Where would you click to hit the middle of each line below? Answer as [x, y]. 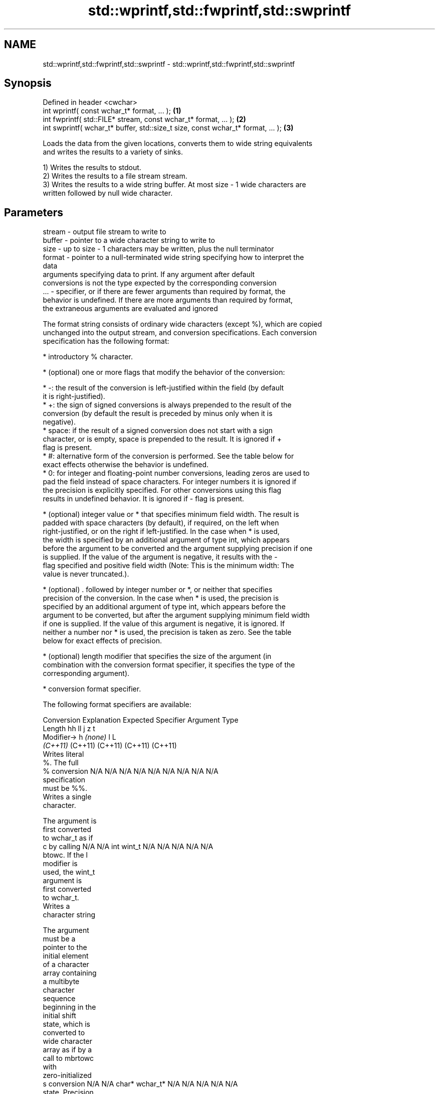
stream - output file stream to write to [104, 232]
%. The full [61, 763]
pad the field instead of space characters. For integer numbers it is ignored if [170, 482]
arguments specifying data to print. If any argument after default [149, 275]
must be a [59, 939]
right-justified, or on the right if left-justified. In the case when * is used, [161, 531]
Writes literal [63, 754]
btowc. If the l [65, 855]
